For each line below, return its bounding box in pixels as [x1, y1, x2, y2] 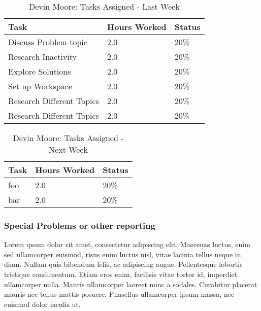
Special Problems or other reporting [4, 219, 156, 231]
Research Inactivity [8, 51, 77, 62]
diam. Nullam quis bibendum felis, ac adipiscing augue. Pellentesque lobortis [4, 259, 243, 269]
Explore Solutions [8, 65, 71, 77]
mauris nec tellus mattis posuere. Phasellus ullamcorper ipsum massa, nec [4, 289, 234, 299]
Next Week [49, 144, 88, 155]
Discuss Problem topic [8, 36, 87, 48]
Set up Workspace [8, 80, 72, 92]
